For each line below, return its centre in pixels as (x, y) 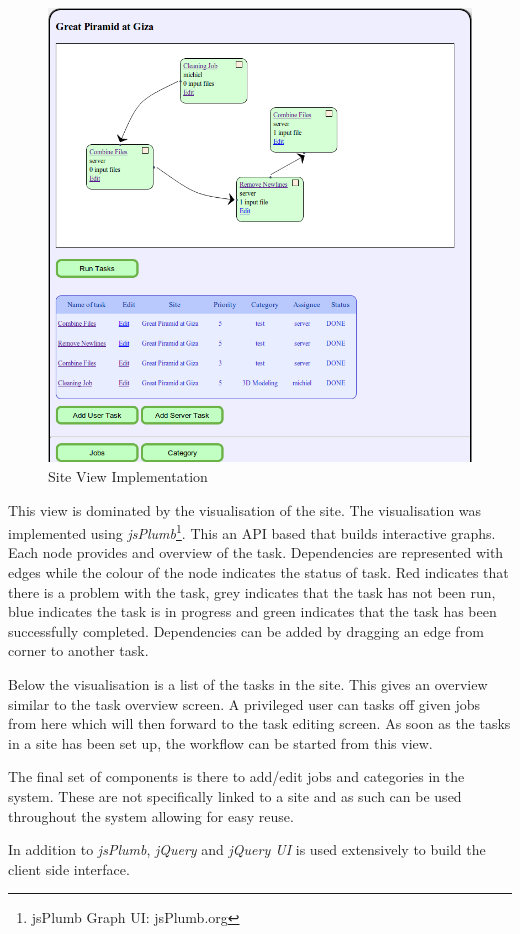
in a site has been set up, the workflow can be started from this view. (220, 742)
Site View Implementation (128, 475)
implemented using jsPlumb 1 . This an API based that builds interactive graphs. (252, 531)
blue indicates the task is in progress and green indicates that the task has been (252, 611)
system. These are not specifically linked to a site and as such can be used (235, 795)
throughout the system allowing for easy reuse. (151, 815)
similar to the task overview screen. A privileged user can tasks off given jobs (244, 703)
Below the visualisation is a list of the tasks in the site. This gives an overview (248, 683)
